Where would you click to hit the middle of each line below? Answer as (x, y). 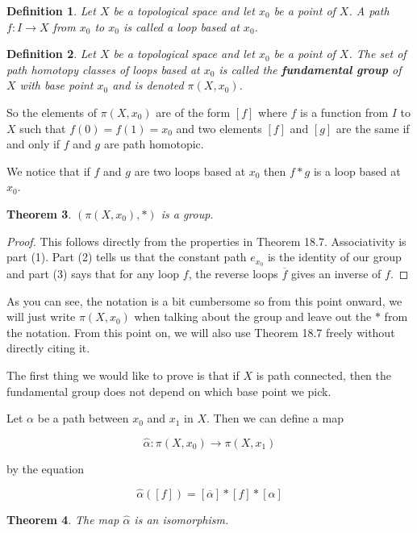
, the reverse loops (233, 273)
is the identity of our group (334, 257)
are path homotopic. (154, 144)
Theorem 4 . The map (63, 519)
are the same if (373, 128)
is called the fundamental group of (310, 69)
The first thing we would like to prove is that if (123, 375)
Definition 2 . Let (51, 54)
